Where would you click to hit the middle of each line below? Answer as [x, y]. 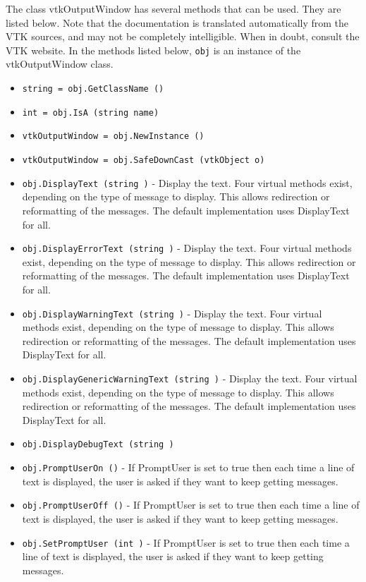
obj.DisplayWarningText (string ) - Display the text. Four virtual [172, 313]
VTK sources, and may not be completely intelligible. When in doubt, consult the [183, 36]
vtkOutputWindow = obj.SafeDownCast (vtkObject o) [144, 160]
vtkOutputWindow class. [60, 64]
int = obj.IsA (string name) [91, 113]
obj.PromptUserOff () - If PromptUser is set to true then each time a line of [191, 505]
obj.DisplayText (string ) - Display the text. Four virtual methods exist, [187, 182]
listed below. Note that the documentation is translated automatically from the [177, 22]
